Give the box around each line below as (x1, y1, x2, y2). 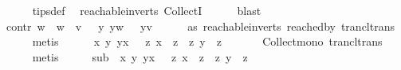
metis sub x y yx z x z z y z (32, 48, 248, 64)
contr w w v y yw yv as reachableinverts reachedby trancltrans (6, 17, 395, 34)
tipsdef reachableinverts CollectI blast (32, 2, 261, 18)
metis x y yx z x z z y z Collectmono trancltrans (32, 33, 383, 50)
